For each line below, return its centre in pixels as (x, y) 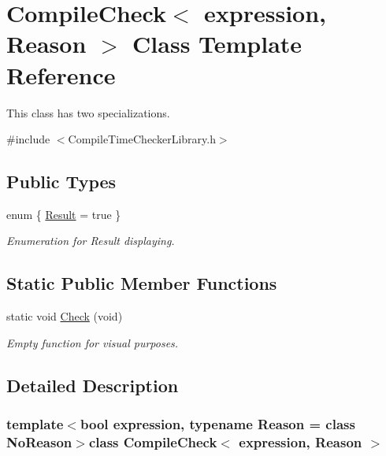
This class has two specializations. (88, 112)
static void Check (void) (65, 316)
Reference (61, 74)
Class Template (217, 44)
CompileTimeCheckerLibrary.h (142, 139)
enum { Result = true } (64, 214)
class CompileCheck (153, 442)
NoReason (39, 442)
